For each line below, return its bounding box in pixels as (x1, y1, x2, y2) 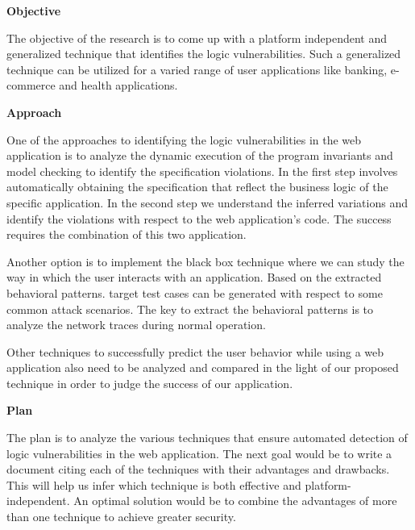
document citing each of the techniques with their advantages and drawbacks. (6, 461, 390, 478)
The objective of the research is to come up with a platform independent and (6, 29, 387, 46)
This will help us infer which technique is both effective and (6, 476, 301, 493)
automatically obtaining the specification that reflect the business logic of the (6, 178, 388, 195)
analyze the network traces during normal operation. (6, 316, 266, 333)
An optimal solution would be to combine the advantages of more (73, 492, 397, 509)
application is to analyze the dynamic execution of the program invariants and (6, 147, 393, 164)
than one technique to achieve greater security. (6, 508, 236, 525)
